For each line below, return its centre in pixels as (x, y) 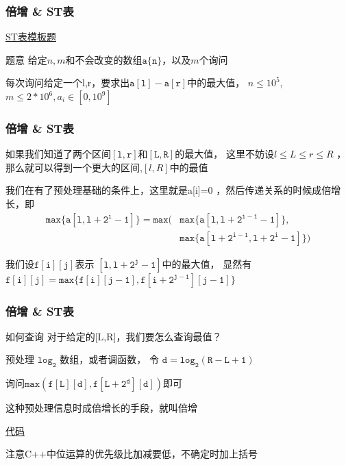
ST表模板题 (31, 37)
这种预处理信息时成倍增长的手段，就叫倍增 (101, 408)
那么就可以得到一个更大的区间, (74, 167)
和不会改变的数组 (104, 59)
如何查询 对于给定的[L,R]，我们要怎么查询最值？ (114, 336)
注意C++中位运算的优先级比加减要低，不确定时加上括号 (132, 454)
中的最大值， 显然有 (207, 263)
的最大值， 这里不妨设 (224, 154)
